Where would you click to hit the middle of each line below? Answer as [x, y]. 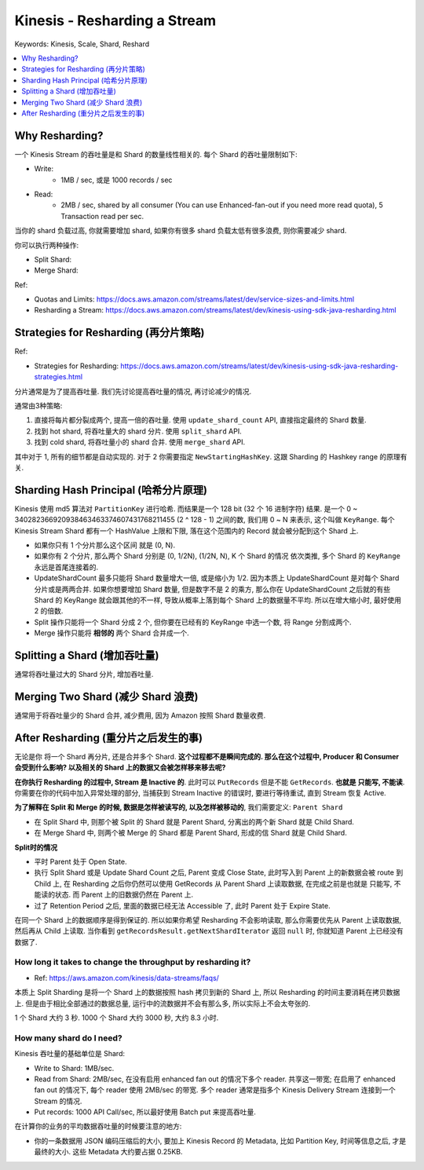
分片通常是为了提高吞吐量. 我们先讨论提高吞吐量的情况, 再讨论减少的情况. [133, 391]
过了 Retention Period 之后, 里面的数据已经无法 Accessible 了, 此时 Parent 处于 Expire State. [182, 905]
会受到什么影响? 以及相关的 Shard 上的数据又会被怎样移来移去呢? [120, 768]
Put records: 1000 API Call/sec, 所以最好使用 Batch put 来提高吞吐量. [145, 1112]
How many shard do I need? [68, 1038]
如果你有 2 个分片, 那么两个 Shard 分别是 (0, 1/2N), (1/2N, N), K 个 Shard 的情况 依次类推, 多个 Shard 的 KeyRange [217, 556]
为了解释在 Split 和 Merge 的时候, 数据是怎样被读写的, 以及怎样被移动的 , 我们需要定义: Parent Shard [179, 807]
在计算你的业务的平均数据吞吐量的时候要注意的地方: [98, 1126]
